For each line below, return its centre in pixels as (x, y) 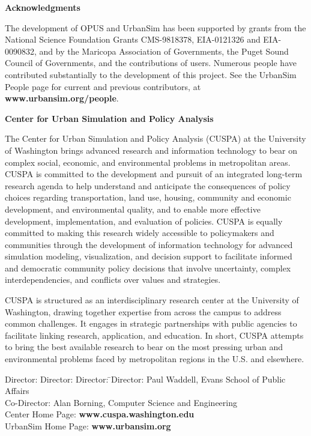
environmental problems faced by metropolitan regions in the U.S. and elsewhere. (155, 359)
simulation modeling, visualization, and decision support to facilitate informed (149, 256)
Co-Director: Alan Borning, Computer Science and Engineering (121, 402)
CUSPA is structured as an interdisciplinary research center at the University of (152, 300)
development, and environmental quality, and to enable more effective (133, 209)
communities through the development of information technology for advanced (149, 244)
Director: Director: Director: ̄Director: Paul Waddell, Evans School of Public (145, 379)
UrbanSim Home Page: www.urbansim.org (88, 426)
